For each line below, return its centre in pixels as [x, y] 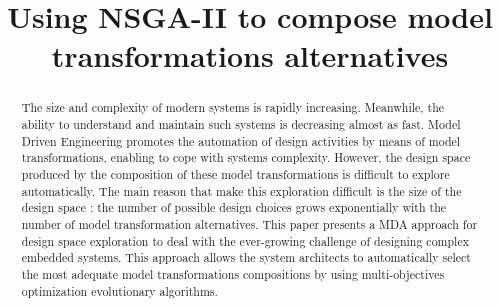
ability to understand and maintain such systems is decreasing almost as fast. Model [241, 124]
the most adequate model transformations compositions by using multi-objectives [233, 273]
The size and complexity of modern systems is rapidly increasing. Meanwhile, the [233, 107]
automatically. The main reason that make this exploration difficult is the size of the [241, 190]
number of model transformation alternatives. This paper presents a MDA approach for [249, 223]
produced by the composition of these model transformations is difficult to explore [235, 173]
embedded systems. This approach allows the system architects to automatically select [246, 257]
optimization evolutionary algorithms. [119, 290]
